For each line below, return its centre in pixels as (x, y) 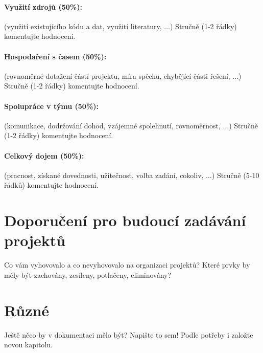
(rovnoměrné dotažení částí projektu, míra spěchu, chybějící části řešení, (117, 75)
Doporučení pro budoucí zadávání (125, 220)
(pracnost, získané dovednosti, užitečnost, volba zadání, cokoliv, (104, 175)
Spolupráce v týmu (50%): (52, 106)
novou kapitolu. (28, 345)
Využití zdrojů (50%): (43, 6)
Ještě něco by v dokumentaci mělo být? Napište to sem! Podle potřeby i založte (129, 334)
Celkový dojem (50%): (44, 155)
